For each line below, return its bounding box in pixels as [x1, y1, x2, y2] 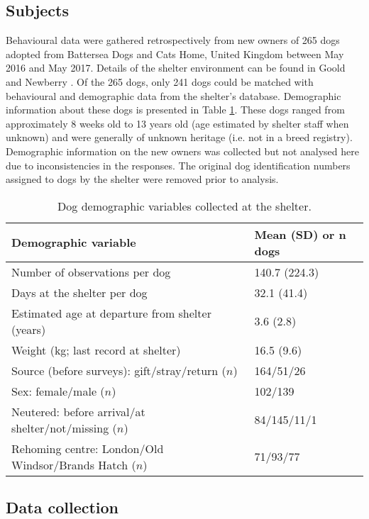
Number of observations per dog [11, 263, 171, 280]
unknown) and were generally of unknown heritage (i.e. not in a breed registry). [6, 130, 353, 145]
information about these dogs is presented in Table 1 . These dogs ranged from [6, 102, 345, 117]
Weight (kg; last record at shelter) [11, 341, 181, 358]
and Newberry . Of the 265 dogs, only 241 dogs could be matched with [6, 74, 314, 89]
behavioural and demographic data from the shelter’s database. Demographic [6, 88, 341, 103]
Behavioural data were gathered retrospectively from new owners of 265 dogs [6, 33, 340, 48]
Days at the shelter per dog [11, 284, 148, 301]
